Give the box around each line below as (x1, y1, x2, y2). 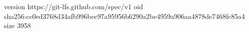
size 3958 (4, 20, 31, 31)
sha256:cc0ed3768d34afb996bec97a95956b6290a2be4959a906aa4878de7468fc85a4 (4, 11, 245, 21)
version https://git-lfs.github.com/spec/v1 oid (4, 1, 143, 11)
